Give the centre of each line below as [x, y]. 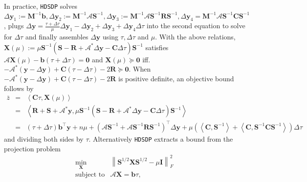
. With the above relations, [195, 37]
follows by [19, 88]
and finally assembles [57, 37]
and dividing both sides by [44, 138]
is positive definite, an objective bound [176, 79]
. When [140, 69]
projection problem [32, 148]
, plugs [14, 26]
